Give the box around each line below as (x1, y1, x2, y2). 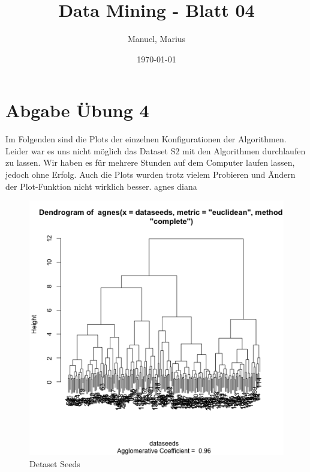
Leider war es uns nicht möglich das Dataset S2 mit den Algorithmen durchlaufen (5, 144, 306, 157)
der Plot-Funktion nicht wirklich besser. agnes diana (5, 180, 197, 192)
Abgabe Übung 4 (5, 98, 149, 123)
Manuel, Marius (127, 32, 186, 45)
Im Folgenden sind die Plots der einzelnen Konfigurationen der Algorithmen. (5, 133, 287, 145)
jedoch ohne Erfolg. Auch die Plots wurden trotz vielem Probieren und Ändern (5, 168, 296, 181)
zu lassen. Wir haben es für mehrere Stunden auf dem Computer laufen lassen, (5, 156, 295, 169)
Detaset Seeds (29, 457, 80, 470)
